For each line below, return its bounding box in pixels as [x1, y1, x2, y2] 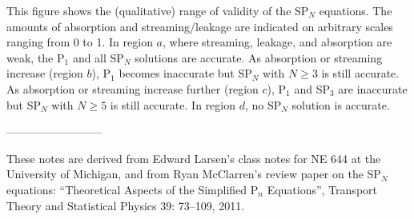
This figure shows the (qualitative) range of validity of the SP [6, 2, 309, 18]
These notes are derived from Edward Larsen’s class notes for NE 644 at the [6, 149, 381, 166]
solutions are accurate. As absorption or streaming [135, 49, 383, 66]
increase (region [6, 65, 83, 82]
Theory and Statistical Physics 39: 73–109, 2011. [6, 197, 245, 213]
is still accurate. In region [110, 96, 235, 113]
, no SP [244, 96, 282, 113]
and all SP [72, 49, 124, 66]
